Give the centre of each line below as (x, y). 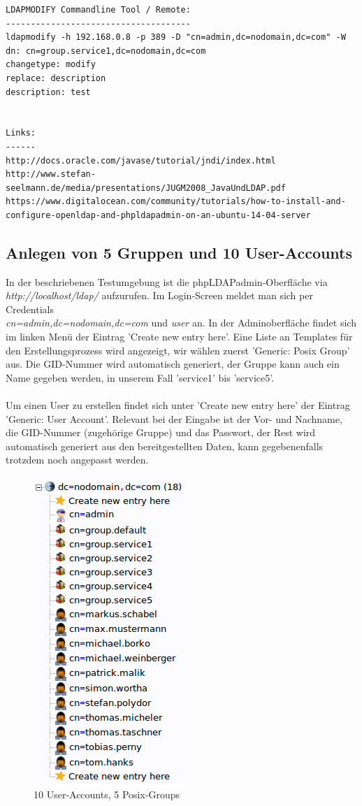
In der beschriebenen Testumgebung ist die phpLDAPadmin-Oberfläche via (167, 281)
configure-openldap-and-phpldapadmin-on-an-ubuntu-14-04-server (158, 215)
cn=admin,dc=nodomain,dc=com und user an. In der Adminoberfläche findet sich (181, 323)
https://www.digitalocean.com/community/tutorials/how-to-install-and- (176, 202)
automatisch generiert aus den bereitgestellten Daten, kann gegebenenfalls (165, 446)
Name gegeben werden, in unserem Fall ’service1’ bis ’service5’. (140, 377)
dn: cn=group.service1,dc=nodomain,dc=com (106, 51)
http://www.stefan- (51, 174)
